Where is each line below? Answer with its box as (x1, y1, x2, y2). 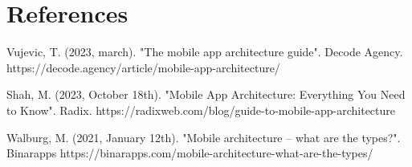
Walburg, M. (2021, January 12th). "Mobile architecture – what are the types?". (6, 128, 401, 145)
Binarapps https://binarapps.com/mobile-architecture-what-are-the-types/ (6, 145, 373, 161)
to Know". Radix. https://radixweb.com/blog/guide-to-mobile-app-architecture (6, 101, 395, 118)
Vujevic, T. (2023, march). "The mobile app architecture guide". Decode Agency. (6, 43, 403, 60)
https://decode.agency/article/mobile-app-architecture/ (6, 59, 280, 75)
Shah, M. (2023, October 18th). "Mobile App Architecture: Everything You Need (6, 86, 406, 103)
